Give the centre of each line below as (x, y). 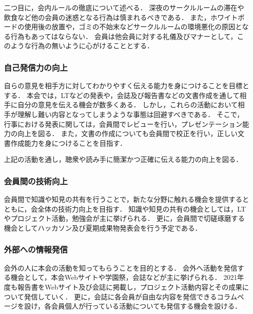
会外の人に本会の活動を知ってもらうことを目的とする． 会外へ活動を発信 (121, 267)
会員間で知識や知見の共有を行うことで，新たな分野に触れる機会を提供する (123, 199)
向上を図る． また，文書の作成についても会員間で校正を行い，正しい (127, 133)
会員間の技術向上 (36, 181)
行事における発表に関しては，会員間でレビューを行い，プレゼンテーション (123, 124)
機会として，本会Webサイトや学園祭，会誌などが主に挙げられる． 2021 (124, 277)
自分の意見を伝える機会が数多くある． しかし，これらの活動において (127, 105)
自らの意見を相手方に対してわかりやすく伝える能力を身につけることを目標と (127, 86)
